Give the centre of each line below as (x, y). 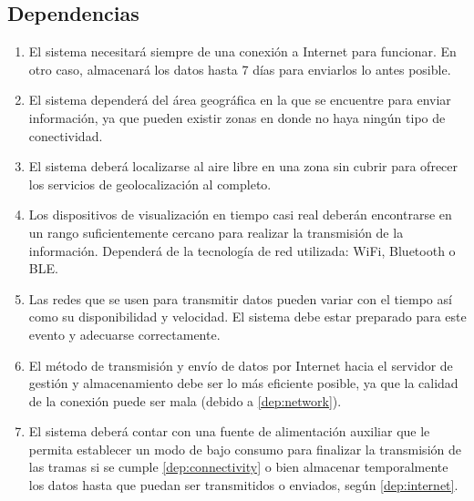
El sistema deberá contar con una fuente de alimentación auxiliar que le (229, 431)
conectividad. (66, 135)
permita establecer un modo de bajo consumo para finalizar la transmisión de (245, 449)
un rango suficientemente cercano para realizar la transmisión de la (216, 232)
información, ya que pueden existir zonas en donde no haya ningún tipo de (237, 117)
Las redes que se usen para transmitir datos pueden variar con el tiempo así (240, 298)
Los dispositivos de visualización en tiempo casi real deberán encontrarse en (240, 215)
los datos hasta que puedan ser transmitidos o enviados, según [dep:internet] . (243, 485)
